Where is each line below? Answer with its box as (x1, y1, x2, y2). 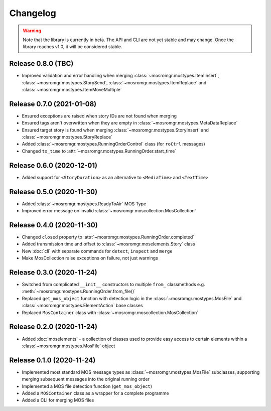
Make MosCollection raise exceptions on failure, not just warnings (22, 255, 158, 261)
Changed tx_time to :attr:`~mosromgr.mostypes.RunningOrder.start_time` (22, 148, 177, 154)
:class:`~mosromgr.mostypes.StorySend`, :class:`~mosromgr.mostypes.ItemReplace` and (22, 79, 207, 85)
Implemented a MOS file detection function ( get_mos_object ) (22, 383, 153, 389)
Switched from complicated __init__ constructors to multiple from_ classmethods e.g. (22, 282, 205, 288)
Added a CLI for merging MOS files (22, 397, 94, 403)
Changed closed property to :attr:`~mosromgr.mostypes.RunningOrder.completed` (22, 234, 195, 240)
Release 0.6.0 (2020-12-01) (9, 161, 98, 170)
